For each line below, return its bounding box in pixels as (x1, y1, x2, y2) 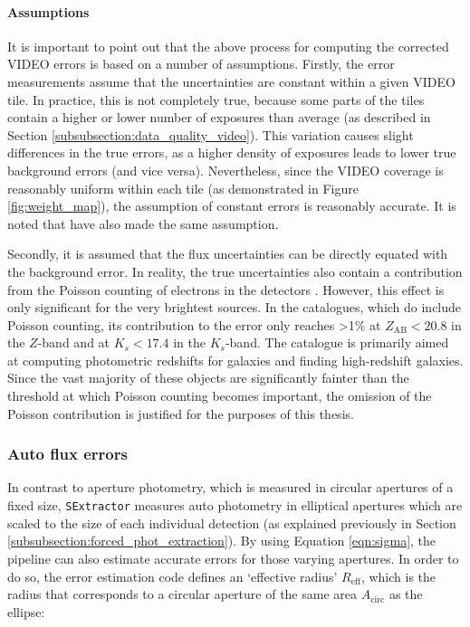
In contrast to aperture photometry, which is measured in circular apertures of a (7, 478, 454, 497)
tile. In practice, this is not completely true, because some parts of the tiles (7, 90, 425, 109)
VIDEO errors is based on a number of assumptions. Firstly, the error (7, 54, 395, 73)
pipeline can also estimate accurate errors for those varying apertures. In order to (7, 548, 459, 567)
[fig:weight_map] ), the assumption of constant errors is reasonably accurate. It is (7, 196, 456, 215)
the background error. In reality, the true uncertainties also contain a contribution (7, 261, 463, 280)
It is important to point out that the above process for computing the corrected (7, 36, 449, 55)
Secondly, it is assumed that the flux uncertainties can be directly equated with (7, 244, 448, 263)
